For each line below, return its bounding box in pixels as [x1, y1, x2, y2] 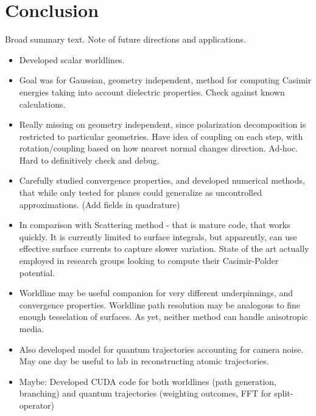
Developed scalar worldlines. [19, 53, 125, 66]
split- [274, 387, 293, 400]
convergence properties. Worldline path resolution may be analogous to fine [19, 298, 301, 311]
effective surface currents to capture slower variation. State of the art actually [19, 242, 309, 255]
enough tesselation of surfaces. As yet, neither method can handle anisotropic [19, 310, 308, 323]
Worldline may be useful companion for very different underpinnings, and [19, 286, 293, 299]
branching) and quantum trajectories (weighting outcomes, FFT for [19, 387, 272, 400]
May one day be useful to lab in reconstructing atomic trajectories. [19, 355, 269, 367]
